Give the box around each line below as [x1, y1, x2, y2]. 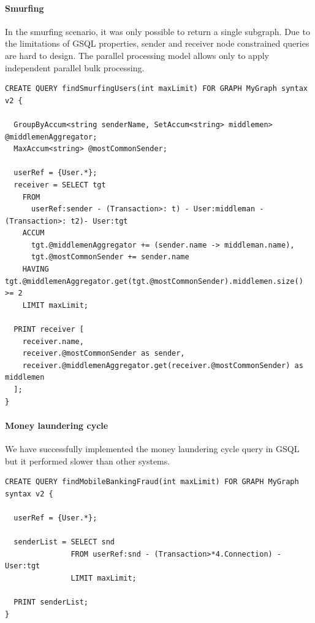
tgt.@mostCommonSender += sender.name [31, 253, 189, 262]
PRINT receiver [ [13, 325, 84, 334]
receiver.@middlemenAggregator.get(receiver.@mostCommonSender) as [22, 361, 303, 370]
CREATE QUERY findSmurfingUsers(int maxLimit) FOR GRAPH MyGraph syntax [5, 84, 308, 93]
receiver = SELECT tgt [13, 180, 106, 189]
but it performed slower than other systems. [5, 454, 170, 467]
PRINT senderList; [13, 598, 89, 607]
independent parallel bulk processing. [5, 61, 145, 74]
